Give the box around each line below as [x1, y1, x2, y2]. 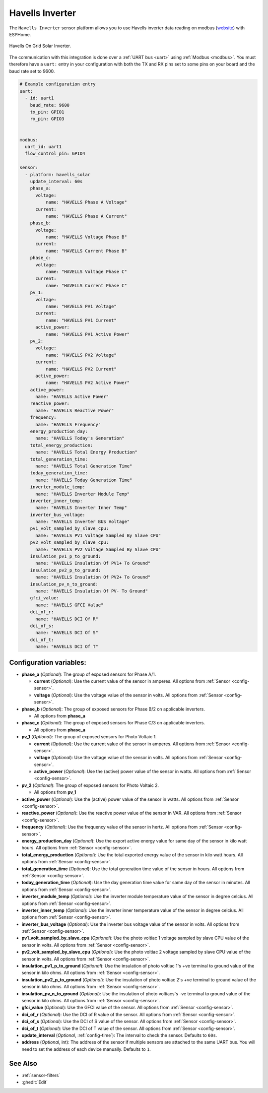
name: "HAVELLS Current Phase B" [45, 248, 128, 254]
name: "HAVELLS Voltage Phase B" [45, 234, 128, 240]
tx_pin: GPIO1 [30, 109, 65, 115]
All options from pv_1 [34, 789, 76, 795]
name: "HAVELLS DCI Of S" [35, 630, 99, 636]
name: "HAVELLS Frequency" [35, 422, 101, 427]
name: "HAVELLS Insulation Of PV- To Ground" [35, 588, 148, 594]
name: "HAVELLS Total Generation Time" [35, 463, 133, 469]
